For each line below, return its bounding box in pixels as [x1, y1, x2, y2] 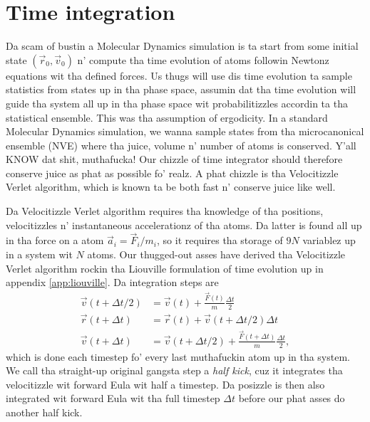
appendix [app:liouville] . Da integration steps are [6, 275, 219, 290]
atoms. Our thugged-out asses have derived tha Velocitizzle [87, 247, 346, 262]
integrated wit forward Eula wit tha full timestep [6, 391, 220, 406]
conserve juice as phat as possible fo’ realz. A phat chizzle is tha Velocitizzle [6, 165, 339, 180]
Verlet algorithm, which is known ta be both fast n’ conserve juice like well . [6, 179, 336, 194]
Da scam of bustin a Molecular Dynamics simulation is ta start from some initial [6, 38, 359, 53]
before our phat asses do [238, 391, 345, 406]
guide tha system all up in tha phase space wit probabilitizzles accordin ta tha [6, 95, 348, 110]
